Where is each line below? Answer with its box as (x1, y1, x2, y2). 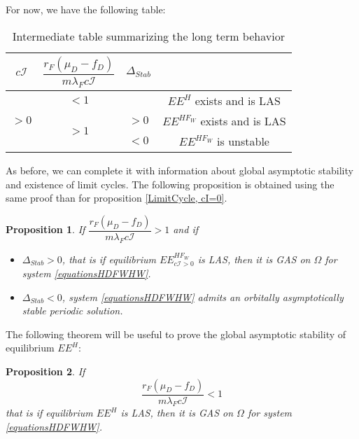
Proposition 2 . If (6, 363, 85, 378)
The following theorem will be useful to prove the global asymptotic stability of (6, 326, 346, 341)
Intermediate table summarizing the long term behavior (12, 27, 285, 44)
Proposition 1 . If (6, 222, 85, 237)
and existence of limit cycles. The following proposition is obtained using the (6, 176, 335, 191)
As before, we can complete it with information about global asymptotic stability (6, 162, 353, 177)
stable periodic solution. (22, 303, 123, 318)
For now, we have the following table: (6, 2, 166, 16)
